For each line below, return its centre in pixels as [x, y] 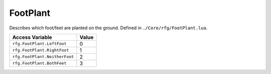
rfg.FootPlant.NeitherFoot [43, 57]
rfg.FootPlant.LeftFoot [39, 44]
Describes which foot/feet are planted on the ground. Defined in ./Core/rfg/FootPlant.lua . [108, 28]
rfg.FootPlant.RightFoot [41, 50]
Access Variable [32, 37]
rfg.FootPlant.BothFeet [39, 63]
